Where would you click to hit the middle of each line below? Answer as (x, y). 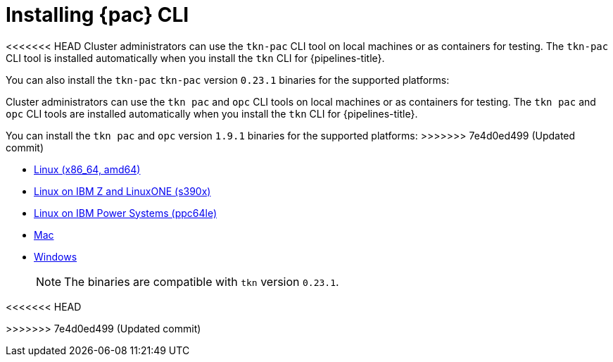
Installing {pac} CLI (97, 15)
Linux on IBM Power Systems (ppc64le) (126, 213)
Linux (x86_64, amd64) (87, 169)
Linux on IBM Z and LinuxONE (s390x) (122, 191)
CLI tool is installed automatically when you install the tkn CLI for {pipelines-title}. (195, 58)
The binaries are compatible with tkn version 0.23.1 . (202, 281)
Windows (56, 256)
